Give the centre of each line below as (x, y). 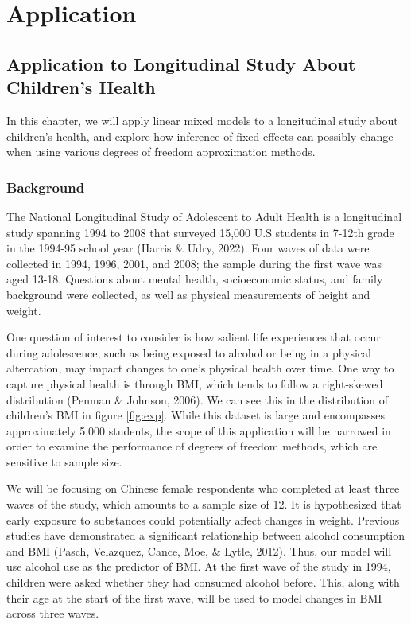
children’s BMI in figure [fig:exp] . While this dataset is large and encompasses (196, 415)
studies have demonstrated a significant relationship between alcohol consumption (206, 535)
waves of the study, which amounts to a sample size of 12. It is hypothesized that (204, 504)
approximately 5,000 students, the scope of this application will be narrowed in (199, 430)
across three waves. (53, 613)
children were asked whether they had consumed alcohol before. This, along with (203, 582)
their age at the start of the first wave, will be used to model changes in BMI (194, 597)
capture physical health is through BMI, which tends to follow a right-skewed (195, 383)
